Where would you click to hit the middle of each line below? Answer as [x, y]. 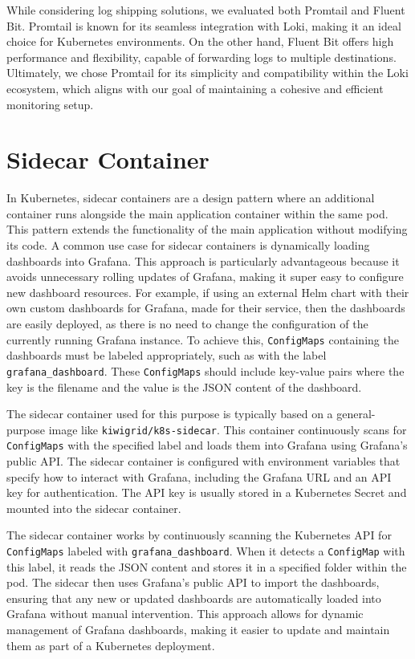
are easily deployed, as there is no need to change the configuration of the [187, 324]
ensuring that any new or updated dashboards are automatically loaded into [194, 598]
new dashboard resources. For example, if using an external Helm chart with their [208, 292]
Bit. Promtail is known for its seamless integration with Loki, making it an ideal [204, 25]
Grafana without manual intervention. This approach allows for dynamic [185, 614]
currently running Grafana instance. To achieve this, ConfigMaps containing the [203, 339]
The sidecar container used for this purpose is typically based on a [170, 414]
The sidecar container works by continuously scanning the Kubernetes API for [199, 535]
